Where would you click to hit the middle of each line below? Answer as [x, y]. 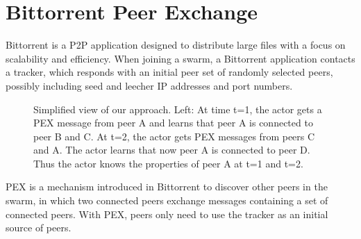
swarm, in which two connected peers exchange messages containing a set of [167, 200]
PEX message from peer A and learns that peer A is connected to [173, 123]
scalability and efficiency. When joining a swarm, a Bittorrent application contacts [180, 58]
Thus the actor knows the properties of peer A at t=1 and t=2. [168, 163]
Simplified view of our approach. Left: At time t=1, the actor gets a [178, 109]
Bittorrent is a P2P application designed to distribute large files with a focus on [176, 45]
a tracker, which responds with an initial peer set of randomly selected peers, [169, 72]
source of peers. [39, 228]
